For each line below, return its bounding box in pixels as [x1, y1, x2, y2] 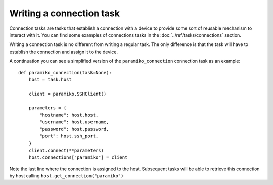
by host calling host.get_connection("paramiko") [9, 172, 124, 179]
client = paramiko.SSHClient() [28, 91, 107, 97]
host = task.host [28, 76, 72, 82]
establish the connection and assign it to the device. [9, 49, 118, 55]
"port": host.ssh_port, [39, 133, 99, 139]
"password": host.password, [39, 126, 109, 132]
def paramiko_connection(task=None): [18, 70, 112, 75]
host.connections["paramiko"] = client [28, 155, 128, 160]
